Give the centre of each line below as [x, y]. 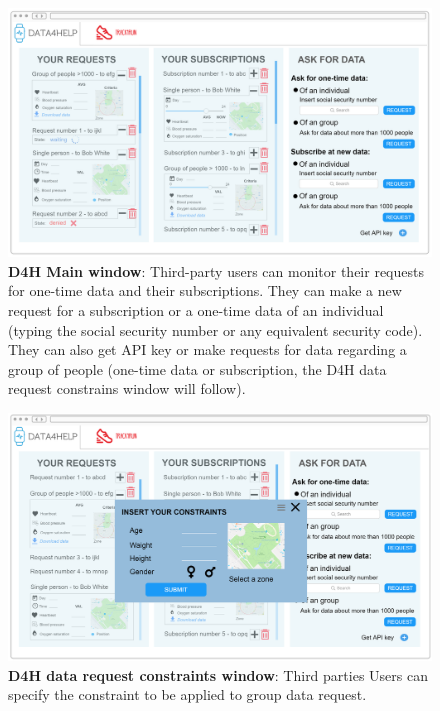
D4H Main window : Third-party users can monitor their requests [216, 270]
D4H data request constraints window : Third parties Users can [218, 674]
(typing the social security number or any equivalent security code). [215, 329]
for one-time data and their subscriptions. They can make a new [205, 290]
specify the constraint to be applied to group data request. [187, 694]
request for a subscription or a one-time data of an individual [196, 310]
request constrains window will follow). [127, 388]
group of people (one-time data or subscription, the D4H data [197, 368]
